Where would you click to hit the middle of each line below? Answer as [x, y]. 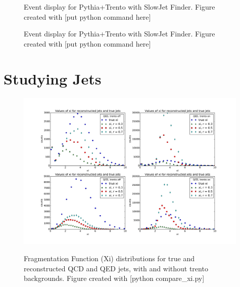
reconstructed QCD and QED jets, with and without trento [116, 268]
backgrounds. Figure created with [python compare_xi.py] [114, 278]
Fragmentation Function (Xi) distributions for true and [109, 258]
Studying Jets [53, 78]
